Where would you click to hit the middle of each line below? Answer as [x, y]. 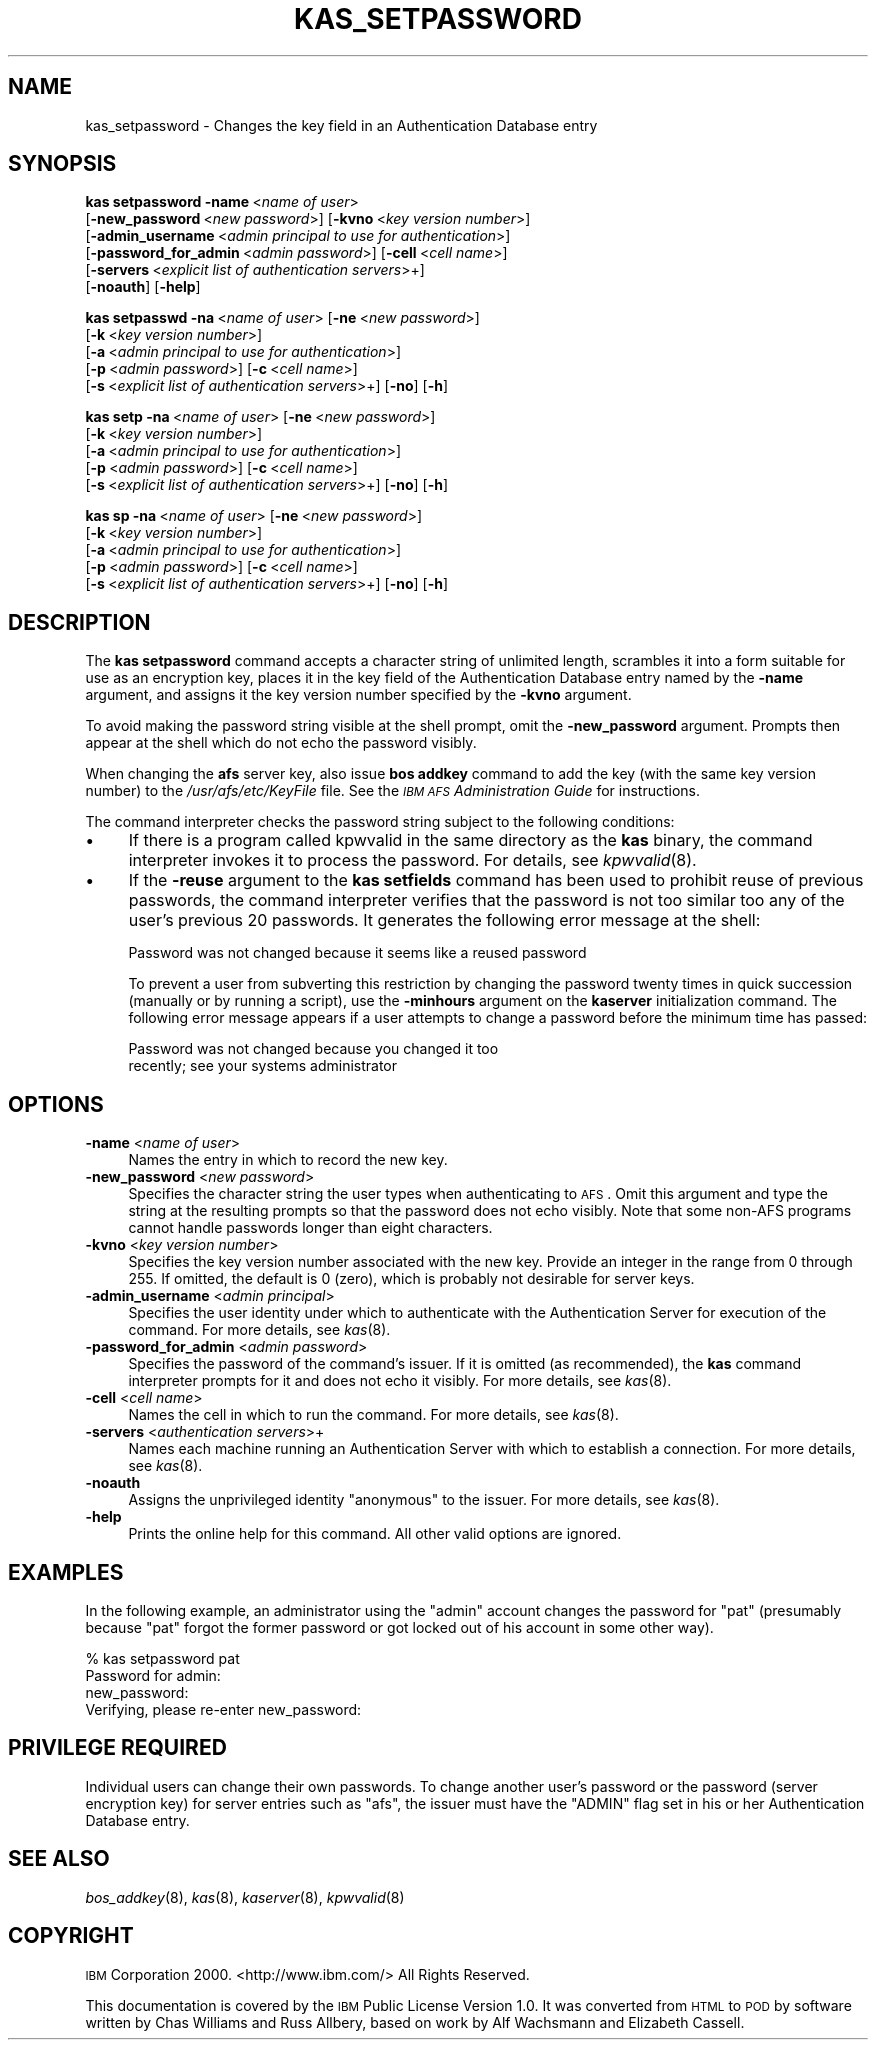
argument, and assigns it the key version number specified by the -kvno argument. [358, 695]
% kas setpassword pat [162, 1658]
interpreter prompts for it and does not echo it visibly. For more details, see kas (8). [400, 1381]
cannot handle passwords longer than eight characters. [310, 1228]
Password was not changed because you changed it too [313, 1049]
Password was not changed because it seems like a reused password [357, 953]
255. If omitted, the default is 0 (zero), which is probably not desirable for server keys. [411, 1279]
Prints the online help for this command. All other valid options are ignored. [375, 1534]
